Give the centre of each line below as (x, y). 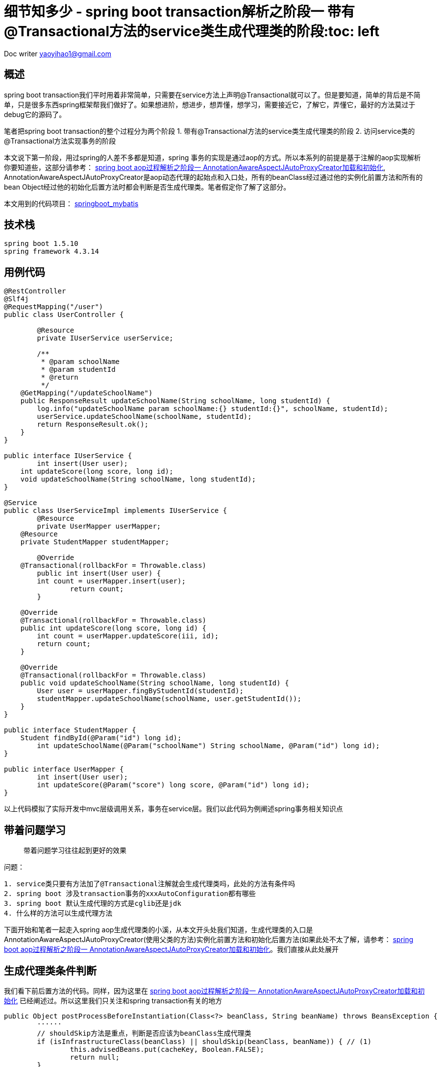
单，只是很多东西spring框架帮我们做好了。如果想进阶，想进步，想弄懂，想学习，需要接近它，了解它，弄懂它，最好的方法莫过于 (210, 104)
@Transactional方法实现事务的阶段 (60, 141)
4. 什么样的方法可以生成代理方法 (58, 913)
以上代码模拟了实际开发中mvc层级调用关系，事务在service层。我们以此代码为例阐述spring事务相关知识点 (173, 809)
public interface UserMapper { (64, 769)
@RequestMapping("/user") (54, 307)
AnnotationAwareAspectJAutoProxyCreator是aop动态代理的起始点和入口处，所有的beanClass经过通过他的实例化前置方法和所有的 (213, 177)
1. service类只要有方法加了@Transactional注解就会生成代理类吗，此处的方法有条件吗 (150, 884)
